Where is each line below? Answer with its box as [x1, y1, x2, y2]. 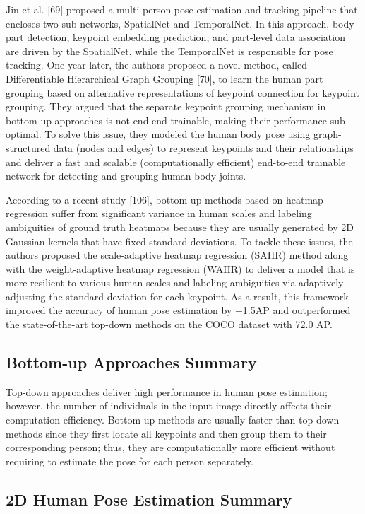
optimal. [6, 127, 42, 141]
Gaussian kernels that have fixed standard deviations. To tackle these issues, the [6, 233, 353, 248]
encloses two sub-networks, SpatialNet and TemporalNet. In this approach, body [6, 16, 354, 30]
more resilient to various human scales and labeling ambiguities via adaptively [6, 275, 344, 290]
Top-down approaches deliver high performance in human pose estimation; [6, 384, 328, 399]
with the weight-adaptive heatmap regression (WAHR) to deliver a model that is [6, 261, 355, 276]
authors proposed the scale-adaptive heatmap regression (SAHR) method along [6, 247, 349, 262]
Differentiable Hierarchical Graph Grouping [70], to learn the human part [6, 71, 323, 86]
